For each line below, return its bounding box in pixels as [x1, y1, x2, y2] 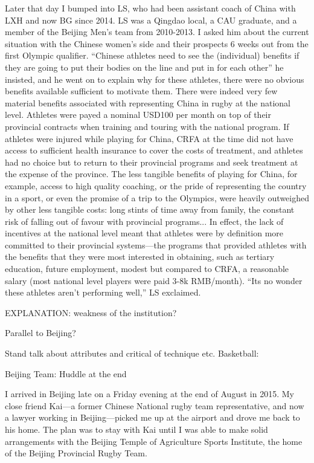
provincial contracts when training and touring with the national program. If [5, 120, 289, 132]
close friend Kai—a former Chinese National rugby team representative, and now [5, 399, 304, 412]
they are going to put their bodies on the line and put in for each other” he [5, 60, 284, 73]
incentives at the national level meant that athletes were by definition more [5, 227, 284, 239]
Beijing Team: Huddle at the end [5, 367, 127, 380]
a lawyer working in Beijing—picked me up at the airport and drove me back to [5, 411, 300, 424]
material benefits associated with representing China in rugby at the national [5, 96, 290, 109]
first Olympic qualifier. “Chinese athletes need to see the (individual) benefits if [5, 49, 300, 62]
